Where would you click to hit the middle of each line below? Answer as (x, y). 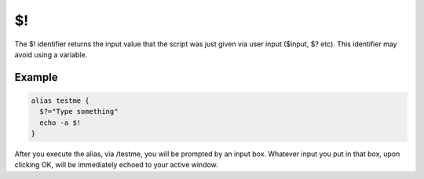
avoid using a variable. (51, 54)
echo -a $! (60, 122)
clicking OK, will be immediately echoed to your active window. (117, 165)
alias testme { (60, 100)
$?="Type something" (79, 111)
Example (36, 77)
